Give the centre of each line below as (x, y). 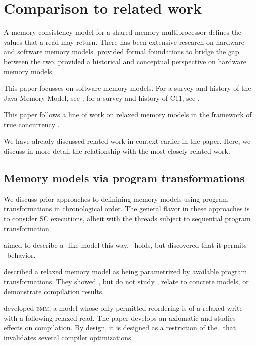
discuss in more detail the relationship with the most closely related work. (117, 151)
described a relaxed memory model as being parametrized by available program (126, 272)
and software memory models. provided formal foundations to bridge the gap (122, 52)
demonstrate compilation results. (54, 291)
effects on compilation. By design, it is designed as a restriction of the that (120, 328)
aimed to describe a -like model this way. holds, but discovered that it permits (125, 245)
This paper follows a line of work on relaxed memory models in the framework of (128, 115)
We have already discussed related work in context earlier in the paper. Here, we (127, 141)
